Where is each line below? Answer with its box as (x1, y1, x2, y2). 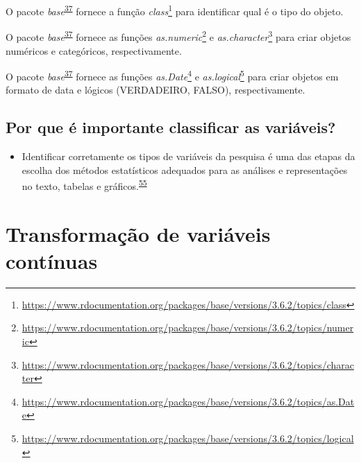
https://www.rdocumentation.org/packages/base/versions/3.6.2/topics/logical (22, 431, 354, 446)
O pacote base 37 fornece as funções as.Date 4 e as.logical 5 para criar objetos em (6, 67, 339, 83)
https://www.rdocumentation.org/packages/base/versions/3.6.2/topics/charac (22, 357, 354, 372)
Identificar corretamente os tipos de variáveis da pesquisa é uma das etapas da (22, 149, 355, 164)
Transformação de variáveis (6, 219, 271, 247)
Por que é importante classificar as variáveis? (6, 116, 336, 138)
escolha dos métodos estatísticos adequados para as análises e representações (22, 162, 348, 177)
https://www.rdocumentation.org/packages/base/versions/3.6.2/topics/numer (22, 320, 354, 335)
